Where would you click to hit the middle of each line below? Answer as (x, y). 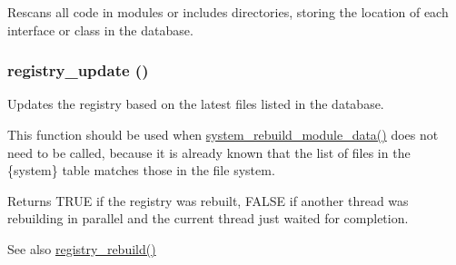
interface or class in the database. (100, 29)
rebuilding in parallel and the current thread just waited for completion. (208, 218)
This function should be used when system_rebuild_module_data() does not (223, 134)
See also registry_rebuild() (82, 248)
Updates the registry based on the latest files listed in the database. (196, 104)
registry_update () (78, 70)
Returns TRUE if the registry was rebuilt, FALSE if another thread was (208, 200)
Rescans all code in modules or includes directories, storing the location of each (228, 12)
